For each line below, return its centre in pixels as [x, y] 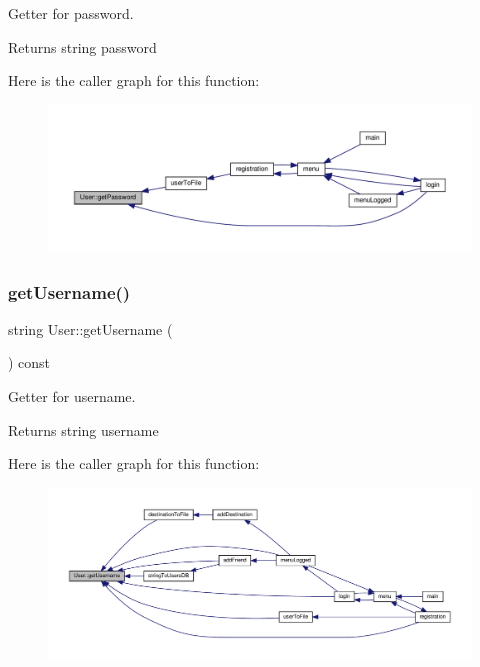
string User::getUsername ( [90, 328]
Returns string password [82, 46]
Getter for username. [72, 396]
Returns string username [83, 429]
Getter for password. [71, 13]
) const [29, 362]
